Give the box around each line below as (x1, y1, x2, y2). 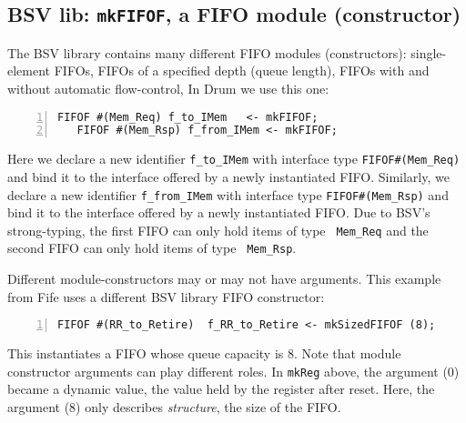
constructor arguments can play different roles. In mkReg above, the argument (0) (7, 361, 460, 380)
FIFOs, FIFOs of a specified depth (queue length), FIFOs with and (54, 61, 430, 80)
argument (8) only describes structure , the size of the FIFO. (7, 398, 341, 417)
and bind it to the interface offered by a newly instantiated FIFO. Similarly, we (7, 166, 450, 186)
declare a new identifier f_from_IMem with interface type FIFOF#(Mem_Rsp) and (7, 185, 449, 204)
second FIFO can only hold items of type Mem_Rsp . (7, 238, 297, 257)
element (7, 61, 51, 80)
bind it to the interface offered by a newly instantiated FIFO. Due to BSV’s (7, 203, 431, 222)
